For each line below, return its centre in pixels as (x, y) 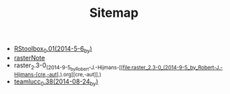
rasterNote (29, 58)
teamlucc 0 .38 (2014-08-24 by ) (56, 82)
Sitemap (114, 13)
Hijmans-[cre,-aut (35, 75)
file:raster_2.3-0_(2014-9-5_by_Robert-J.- (173, 67)
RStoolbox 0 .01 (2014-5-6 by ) (53, 49)
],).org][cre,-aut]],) (79, 75)
